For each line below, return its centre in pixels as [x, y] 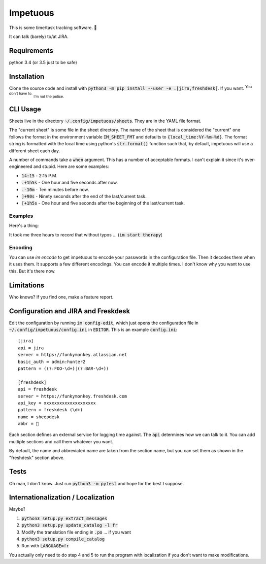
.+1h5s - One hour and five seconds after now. [70, 183]
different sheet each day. [34, 151]
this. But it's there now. [33, 271]
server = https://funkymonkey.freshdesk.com [73, 396]
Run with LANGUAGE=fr [45, 546]
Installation [27, 76]
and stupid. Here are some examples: [71, 166]
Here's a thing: [24, 226]
